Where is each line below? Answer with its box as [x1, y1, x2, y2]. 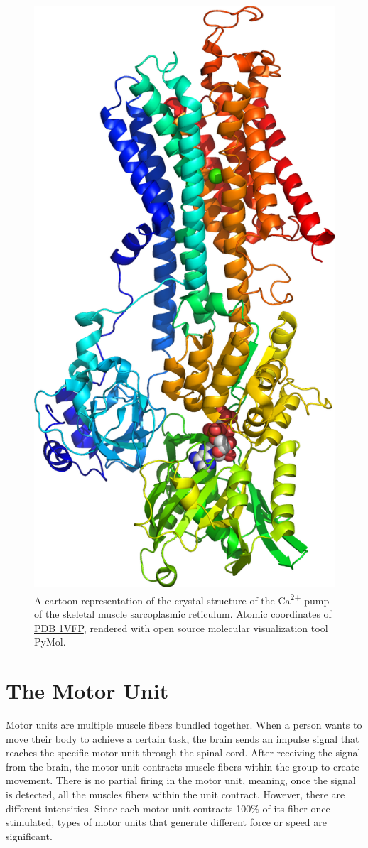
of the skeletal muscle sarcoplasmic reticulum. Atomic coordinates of [34, 607, 332, 621]
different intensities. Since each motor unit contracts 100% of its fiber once [6, 800, 330, 815]
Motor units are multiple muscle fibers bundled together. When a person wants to [6, 717, 362, 732]
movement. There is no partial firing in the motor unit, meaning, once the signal [6, 773, 356, 788]
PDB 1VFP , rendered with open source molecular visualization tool [34, 620, 328, 635]
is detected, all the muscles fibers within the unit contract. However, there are [6, 786, 345, 801]
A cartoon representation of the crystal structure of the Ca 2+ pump [34, 590, 330, 607]
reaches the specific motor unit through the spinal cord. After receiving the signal [6, 745, 361, 760]
